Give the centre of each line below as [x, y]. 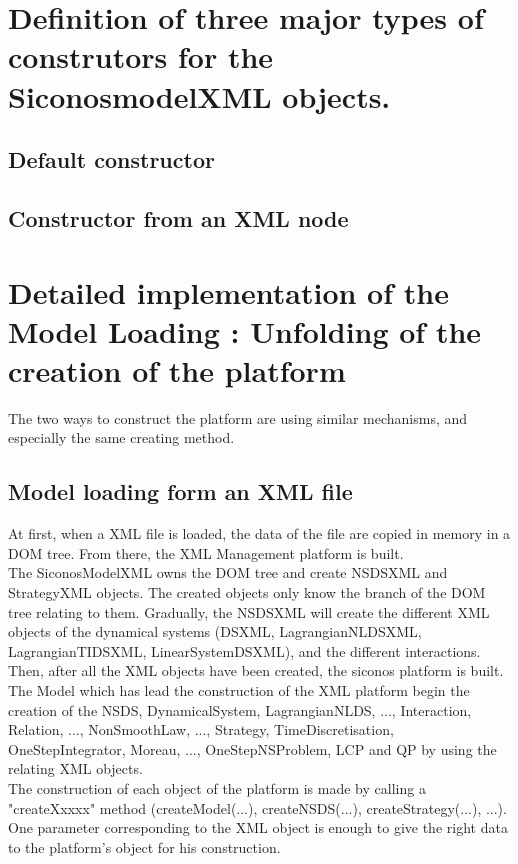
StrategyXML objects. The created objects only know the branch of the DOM [247, 591]
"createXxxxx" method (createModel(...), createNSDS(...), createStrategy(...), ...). [257, 807]
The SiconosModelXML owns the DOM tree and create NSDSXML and [228, 572]
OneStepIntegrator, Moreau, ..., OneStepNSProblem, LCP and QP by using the [252, 748]
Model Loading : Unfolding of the [245, 330]
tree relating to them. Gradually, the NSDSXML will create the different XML [249, 611]
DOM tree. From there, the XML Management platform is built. [206, 552]
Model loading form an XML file [180, 491]
